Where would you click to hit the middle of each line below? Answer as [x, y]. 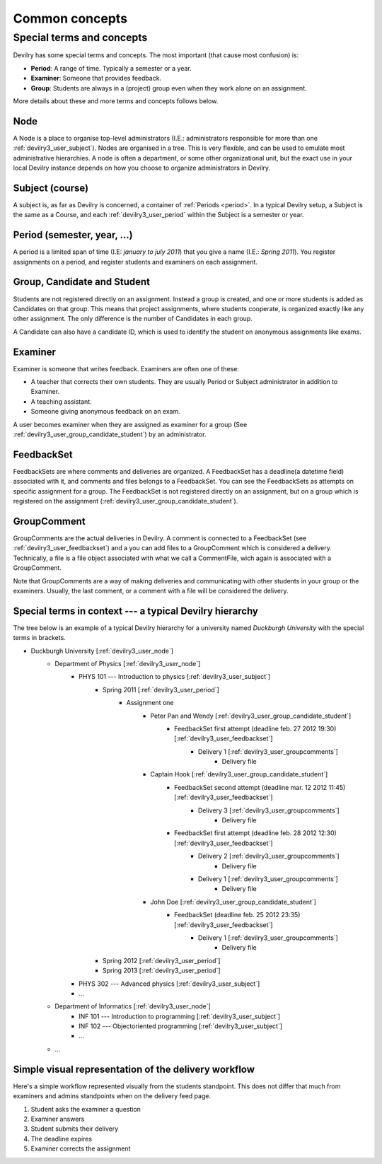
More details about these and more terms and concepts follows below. [116, 101]
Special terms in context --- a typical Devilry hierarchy [135, 611]
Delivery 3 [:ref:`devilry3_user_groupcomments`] [269, 810]
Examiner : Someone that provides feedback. [96, 78]
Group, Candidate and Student [81, 282]
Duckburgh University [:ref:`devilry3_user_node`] [102, 651]
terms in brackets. [40, 638]
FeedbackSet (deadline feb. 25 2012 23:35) [237, 915]
